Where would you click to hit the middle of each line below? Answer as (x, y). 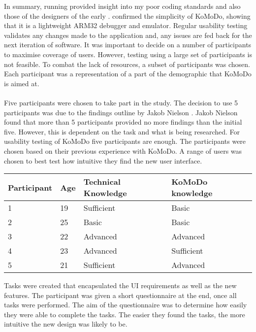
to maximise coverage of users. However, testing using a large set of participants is (128, 54)
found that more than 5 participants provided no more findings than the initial (123, 122)
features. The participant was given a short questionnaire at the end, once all (120, 295)
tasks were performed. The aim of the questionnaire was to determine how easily (126, 305)
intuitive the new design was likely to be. (66, 324)
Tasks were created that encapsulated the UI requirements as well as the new (120, 285)
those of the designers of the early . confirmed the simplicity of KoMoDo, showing (127, 16)
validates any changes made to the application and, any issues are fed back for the (128, 35)
